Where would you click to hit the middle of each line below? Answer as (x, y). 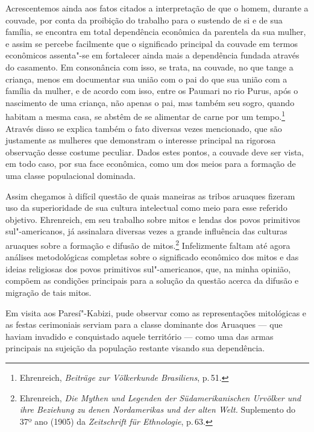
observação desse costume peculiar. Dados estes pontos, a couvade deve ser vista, (155, 152)
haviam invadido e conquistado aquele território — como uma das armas (140, 336)
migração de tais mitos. (49, 292)
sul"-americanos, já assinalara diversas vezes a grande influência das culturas (146, 231)
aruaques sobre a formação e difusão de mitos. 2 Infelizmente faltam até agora (148, 244)
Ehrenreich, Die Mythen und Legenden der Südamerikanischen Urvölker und (160, 397)
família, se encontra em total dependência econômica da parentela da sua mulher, (156, 32)
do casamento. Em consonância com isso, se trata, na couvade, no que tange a (149, 67)
